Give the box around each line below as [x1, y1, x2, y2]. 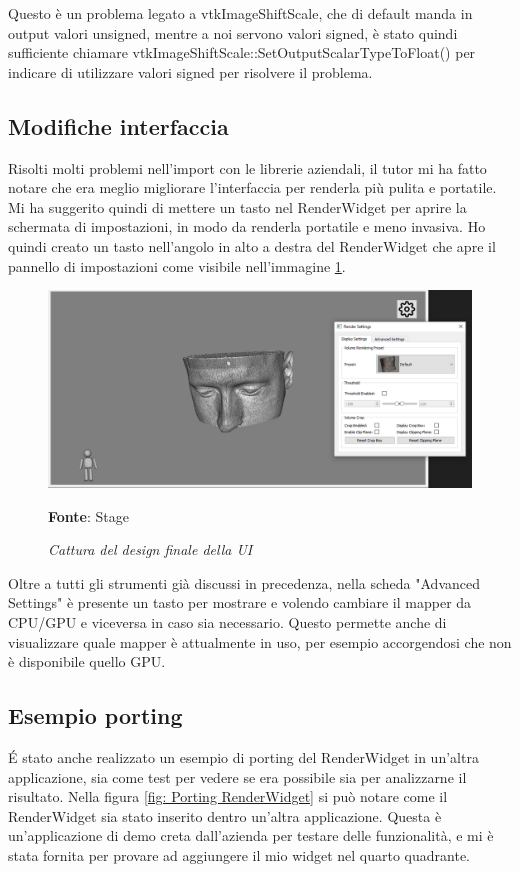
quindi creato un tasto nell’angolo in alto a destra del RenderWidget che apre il [8, 235, 496, 256]
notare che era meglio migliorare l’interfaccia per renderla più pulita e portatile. [8, 177, 497, 198]
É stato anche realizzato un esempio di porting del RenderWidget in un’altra [8, 747, 479, 768]
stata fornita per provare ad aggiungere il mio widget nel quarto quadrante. [8, 844, 470, 865]
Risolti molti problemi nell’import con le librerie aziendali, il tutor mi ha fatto [8, 157, 487, 178]
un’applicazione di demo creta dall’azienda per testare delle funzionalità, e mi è [8, 825, 494, 846]
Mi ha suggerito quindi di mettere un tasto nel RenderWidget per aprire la [8, 196, 467, 217]
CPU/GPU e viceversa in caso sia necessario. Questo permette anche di [8, 612, 447, 633]
